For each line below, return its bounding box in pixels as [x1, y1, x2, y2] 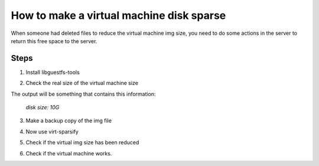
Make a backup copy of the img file [25, 117, 112, 124]
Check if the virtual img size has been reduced [25, 139, 139, 146]
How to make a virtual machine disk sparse [11, 9, 226, 22]
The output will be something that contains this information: [11, 90, 156, 97]
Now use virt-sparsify [25, 128, 79, 135]
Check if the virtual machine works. [25, 149, 112, 157]
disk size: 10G [25, 104, 60, 111]
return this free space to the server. [11, 37, 97, 44]
